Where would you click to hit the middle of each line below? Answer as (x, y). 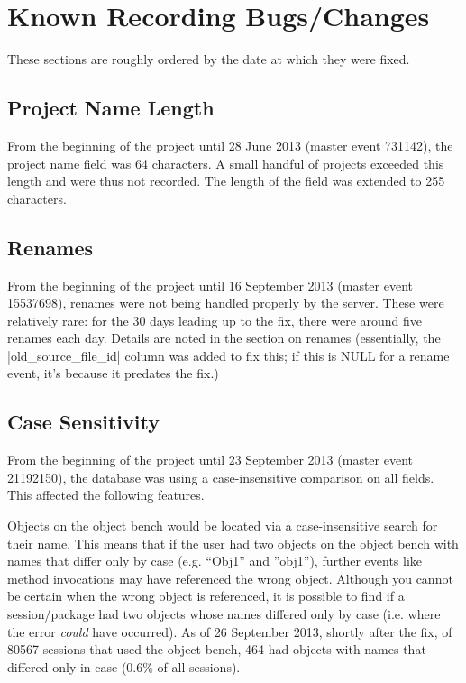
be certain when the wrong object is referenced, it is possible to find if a (206, 596)
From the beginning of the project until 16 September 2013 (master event (210, 285)
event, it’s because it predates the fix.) (113, 373)
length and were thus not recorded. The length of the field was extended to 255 (226, 181)
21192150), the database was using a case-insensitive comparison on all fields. (221, 477)
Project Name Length (111, 108)
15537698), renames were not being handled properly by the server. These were (226, 303)
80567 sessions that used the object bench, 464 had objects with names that (217, 649)
